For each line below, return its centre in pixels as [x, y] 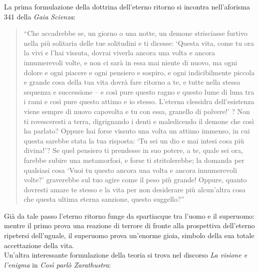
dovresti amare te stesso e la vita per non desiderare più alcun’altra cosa [134, 189]
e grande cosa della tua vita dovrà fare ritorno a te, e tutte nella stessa [132, 82]
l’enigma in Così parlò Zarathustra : [58, 264]
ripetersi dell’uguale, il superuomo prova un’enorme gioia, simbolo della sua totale [129, 235]
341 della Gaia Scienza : [40, 16]
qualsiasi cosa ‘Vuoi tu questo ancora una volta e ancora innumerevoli [130, 170]
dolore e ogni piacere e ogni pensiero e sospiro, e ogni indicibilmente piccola [139, 72]
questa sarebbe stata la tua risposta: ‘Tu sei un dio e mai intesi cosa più [134, 140]
